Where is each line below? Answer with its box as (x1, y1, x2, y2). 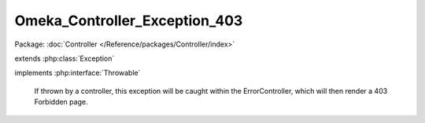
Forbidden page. (34, 97, 88, 106)
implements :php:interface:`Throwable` (14, 68, 141, 78)
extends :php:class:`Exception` (14, 54, 115, 63)
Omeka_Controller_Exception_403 (14, 12, 243, 29)
